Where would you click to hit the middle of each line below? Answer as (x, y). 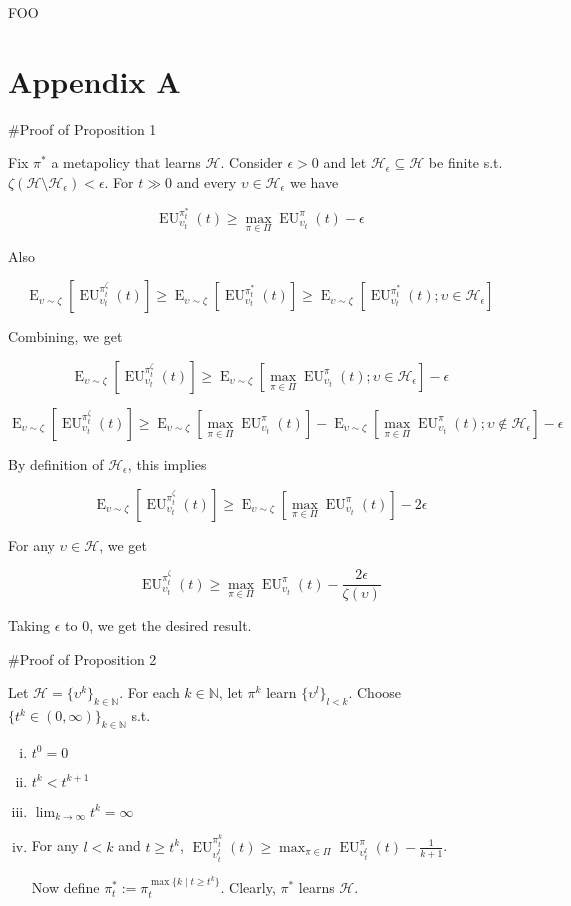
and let (345, 162)
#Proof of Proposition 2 (82, 658)
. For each (149, 692)
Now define (65, 887)
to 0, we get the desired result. (158, 625)
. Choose (375, 692)
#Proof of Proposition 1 (82, 128)
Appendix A (94, 80)
